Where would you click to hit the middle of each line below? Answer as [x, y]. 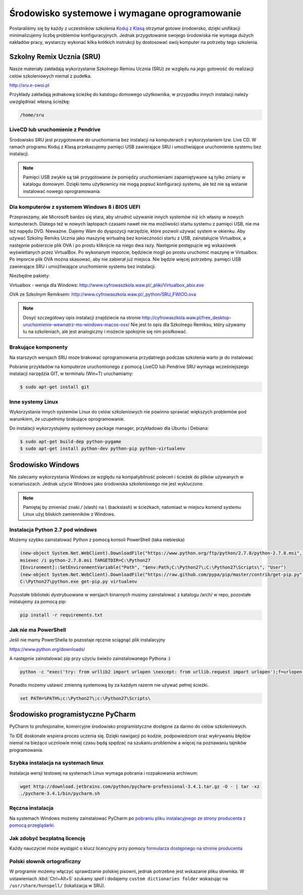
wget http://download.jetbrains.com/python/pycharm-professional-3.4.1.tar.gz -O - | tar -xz [140, 786]
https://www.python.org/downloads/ [47, 649]
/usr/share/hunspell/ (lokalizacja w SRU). [57, 886]
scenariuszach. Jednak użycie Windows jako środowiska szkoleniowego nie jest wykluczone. [107, 484]
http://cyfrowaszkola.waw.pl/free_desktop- [187, 317]
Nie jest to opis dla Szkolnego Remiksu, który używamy [188, 325]
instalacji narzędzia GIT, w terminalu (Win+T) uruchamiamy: [71, 373]
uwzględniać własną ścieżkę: [40, 102]
